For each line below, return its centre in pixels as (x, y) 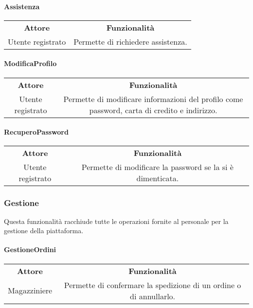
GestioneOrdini (30, 249)
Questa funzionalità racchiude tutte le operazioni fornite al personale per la (116, 221)
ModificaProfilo (30, 63)
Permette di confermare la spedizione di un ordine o (153, 285)
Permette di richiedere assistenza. (130, 41)
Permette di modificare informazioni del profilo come (153, 99)
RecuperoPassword (36, 132)
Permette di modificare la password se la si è (157, 167)
